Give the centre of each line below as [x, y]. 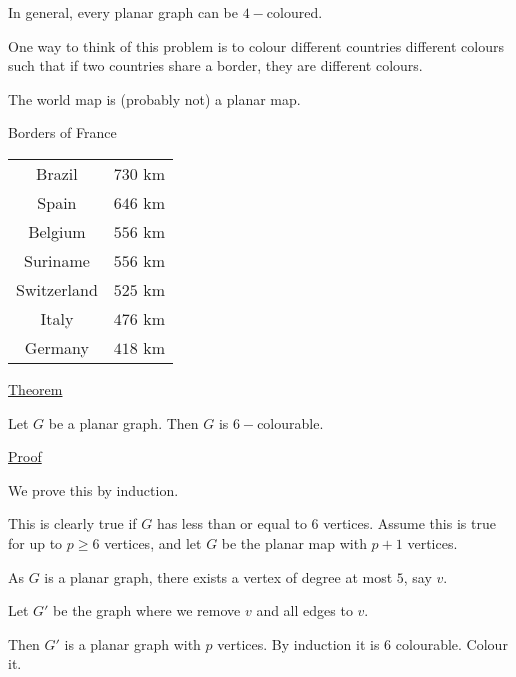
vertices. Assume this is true [409, 523]
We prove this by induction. [93, 489]
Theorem [35, 388]
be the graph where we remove [147, 610]
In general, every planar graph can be [123, 12]
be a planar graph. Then [123, 422]
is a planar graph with [132, 643]
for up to [35, 542]
